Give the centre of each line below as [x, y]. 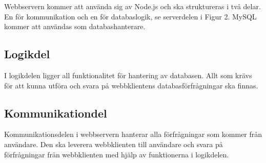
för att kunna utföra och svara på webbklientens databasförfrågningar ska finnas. [131, 85]
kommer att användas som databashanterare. [75, 26]
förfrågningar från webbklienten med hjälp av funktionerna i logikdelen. [117, 154]
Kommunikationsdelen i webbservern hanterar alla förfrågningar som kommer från [133, 134]
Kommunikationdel [56, 113]
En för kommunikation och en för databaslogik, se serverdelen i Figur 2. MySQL [130, 16]
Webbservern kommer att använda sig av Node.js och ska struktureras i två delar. [132, 6]
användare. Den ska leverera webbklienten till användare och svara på [114, 144]
